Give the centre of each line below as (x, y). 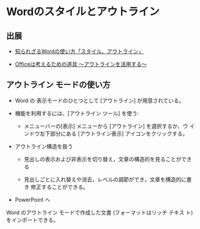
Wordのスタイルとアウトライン (83, 12)
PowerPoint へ (33, 200)
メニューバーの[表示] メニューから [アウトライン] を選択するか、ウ (106, 126)
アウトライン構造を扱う (44, 146)
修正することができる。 (60, 187)
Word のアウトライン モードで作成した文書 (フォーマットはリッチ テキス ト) (100, 212)
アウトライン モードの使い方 (58, 85)
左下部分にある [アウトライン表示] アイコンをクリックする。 (114, 133)
